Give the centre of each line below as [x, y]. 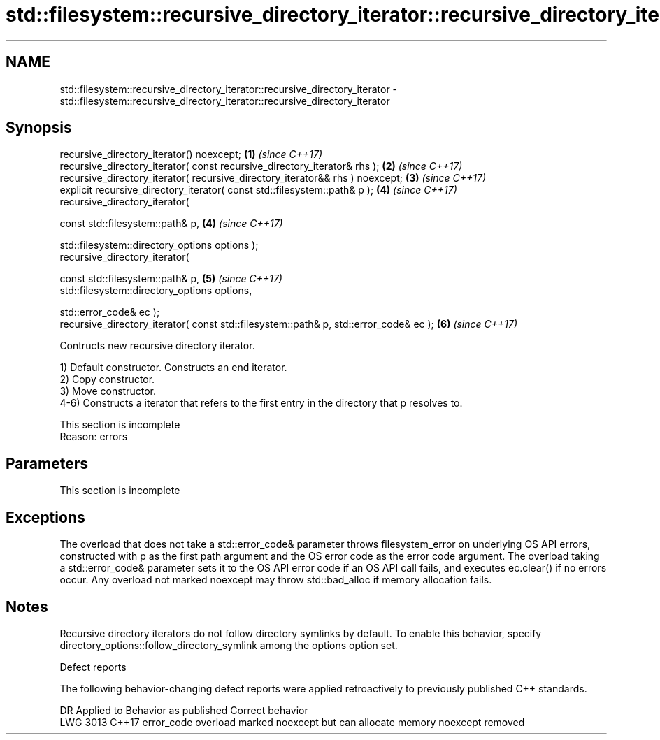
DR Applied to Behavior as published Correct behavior [184, 710]
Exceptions [45, 517]
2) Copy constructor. [107, 379]
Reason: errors [94, 437]
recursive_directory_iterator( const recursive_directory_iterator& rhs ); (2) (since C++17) [261, 166]
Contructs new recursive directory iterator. [157, 346]
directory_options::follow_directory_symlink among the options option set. [229, 645]
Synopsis [39, 128]
